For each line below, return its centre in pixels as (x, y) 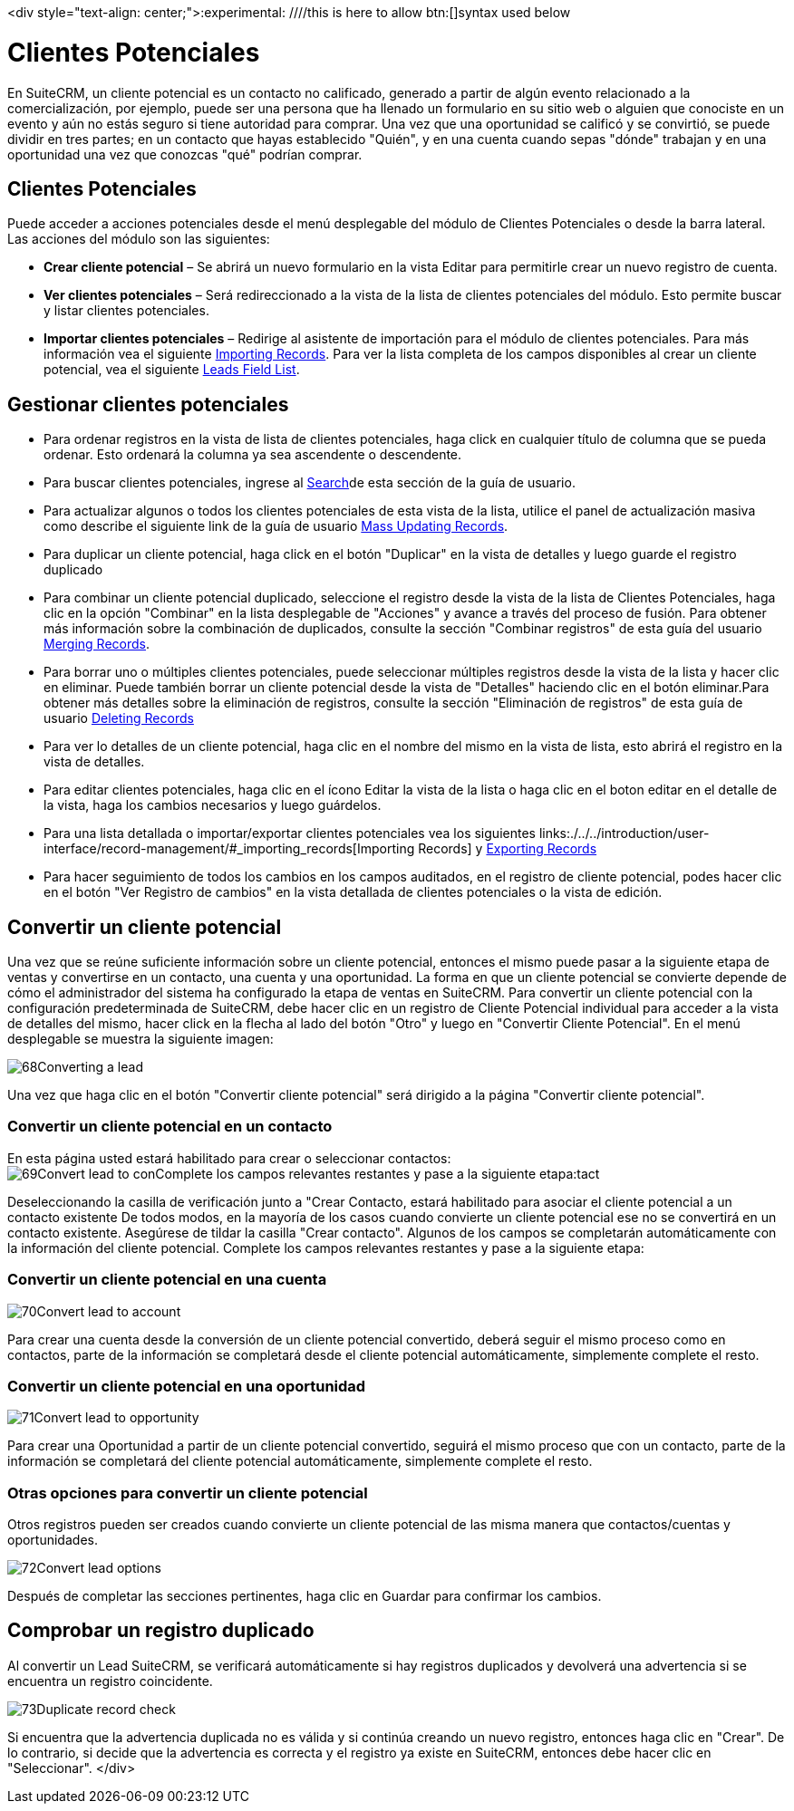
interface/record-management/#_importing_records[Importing (229, 849)
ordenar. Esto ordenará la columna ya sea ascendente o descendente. (253, 455)
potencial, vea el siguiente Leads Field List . (172, 370)
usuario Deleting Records (119, 718)
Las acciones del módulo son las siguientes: (139, 239)
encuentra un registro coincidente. (110, 1681)
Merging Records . (97, 644)
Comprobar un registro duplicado (161, 1631)
